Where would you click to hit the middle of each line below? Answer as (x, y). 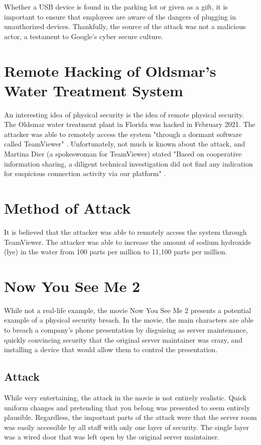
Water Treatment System (94, 90)
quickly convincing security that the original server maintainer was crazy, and (123, 339)
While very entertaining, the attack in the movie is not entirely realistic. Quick (125, 398)
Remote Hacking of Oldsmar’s (110, 70)
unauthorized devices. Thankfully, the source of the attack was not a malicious (125, 26)
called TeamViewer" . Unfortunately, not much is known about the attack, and (125, 144)
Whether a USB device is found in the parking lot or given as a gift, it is (116, 7)
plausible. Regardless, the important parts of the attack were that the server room (130, 417)
